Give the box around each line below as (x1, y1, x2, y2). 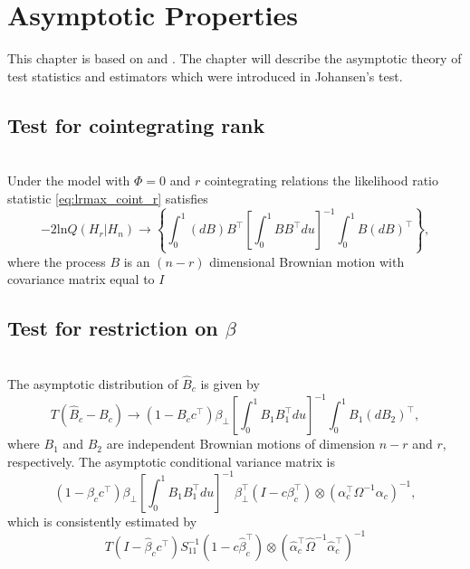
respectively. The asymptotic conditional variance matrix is (7, 451, 336, 470)
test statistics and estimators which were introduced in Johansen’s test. (7, 66, 403, 85)
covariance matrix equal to (7, 270, 155, 289)
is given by (200, 375, 260, 393)
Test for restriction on (7, 314, 218, 342)
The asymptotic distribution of (7, 375, 178, 393)
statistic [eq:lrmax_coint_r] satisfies (7, 188, 208, 207)
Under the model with (7, 171, 130, 190)
